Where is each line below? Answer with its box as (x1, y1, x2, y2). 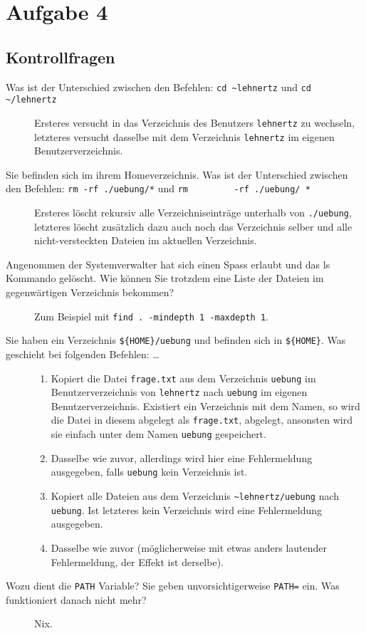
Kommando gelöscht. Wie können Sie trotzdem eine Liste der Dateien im (6, 271, 324, 286)
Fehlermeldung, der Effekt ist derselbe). (51, 554, 224, 569)
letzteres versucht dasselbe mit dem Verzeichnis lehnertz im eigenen (34, 129, 335, 144)
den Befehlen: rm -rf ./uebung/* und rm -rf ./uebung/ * (6, 181, 310, 196)
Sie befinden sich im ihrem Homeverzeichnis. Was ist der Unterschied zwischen (6, 167, 348, 182)
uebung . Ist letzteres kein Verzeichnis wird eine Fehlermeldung (51, 502, 323, 517)
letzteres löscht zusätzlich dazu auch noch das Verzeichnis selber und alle (34, 219, 352, 234)
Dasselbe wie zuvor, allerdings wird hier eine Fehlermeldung (51, 450, 313, 465)
